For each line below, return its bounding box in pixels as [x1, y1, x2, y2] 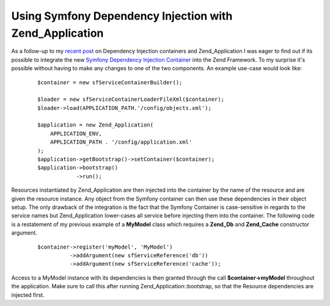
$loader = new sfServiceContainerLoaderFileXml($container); [37, 96, 224, 103]
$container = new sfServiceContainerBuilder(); [37, 79, 183, 86]
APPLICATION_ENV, [50, 130, 102, 137]
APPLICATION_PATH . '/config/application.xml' [50, 139, 193, 146]
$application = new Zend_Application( [37, 122, 154, 128]
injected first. [11, 291, 45, 299]
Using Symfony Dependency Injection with [11, 9, 233, 23]
